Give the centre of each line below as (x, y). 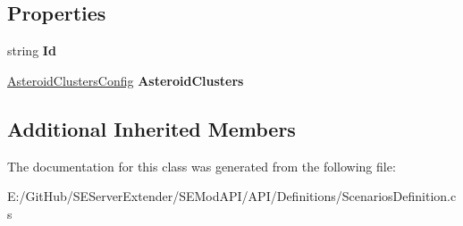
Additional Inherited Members (152, 128)
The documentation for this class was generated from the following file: (202, 166)
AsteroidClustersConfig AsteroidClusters (126, 80)
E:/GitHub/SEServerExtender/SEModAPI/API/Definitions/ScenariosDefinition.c (232, 196)
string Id (32, 50)
